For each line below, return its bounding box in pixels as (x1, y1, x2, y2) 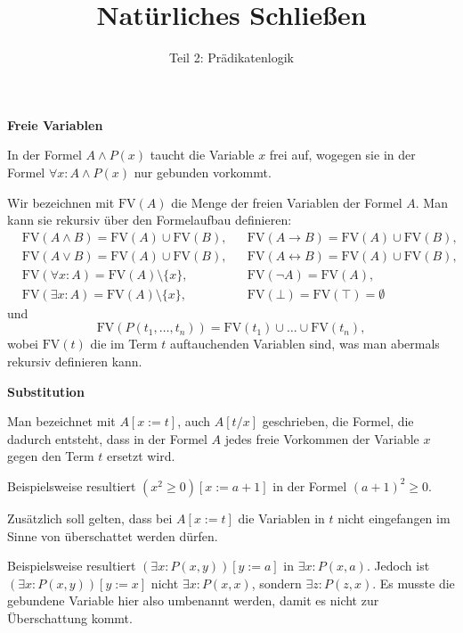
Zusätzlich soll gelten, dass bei (7, 508, 173, 527)
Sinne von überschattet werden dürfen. (7, 526, 218, 545)
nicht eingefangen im (337, 508, 451, 527)
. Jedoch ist (366, 556, 430, 575)
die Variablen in (238, 508, 325, 527)
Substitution (7, 382, 85, 400)
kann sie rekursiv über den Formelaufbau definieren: (7, 210, 292, 229)
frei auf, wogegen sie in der (269, 145, 416, 164)
